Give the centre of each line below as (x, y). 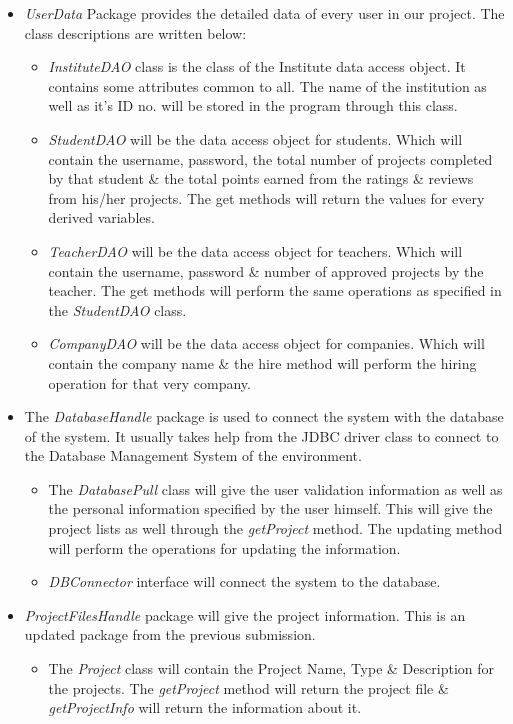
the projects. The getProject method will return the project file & (248, 687)
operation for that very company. (149, 382)
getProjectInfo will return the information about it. (205, 707)
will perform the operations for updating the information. (224, 547)
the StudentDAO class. (117, 309)
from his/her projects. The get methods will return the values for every (266, 197)
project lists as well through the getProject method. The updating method (275, 528)
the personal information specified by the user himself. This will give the (270, 508)
